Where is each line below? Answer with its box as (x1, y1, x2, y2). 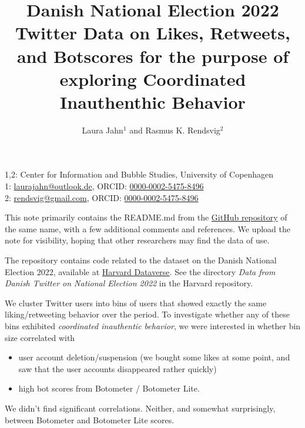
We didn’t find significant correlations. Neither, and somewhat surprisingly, (5, 402, 276, 414)
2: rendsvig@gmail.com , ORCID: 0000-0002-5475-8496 (5, 191, 199, 203)
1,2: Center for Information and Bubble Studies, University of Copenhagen (5, 168, 274, 180)
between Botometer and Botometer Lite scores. (5, 413, 175, 426)
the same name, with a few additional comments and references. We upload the (5, 222, 290, 235)
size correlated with (5, 331, 75, 343)
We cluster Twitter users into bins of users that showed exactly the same (5, 296, 267, 309)
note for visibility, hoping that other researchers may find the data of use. (5, 234, 270, 246)
